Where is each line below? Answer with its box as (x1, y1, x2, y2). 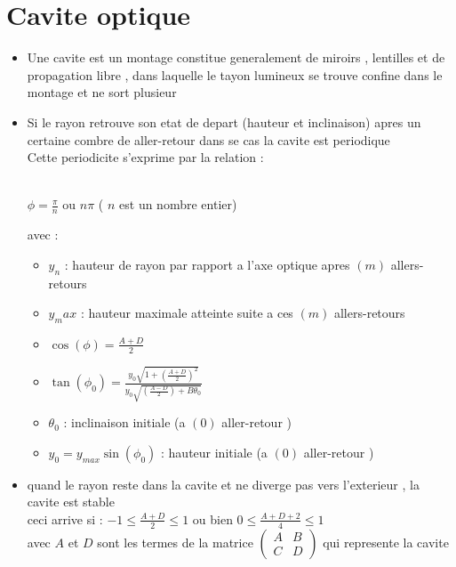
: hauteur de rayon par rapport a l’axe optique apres (64, 255, 350, 273)
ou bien (192, 509, 233, 528)
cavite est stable (27, 492, 115, 511)
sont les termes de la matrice (97, 532, 253, 551)
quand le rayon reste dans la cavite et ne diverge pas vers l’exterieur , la (27, 474, 420, 493)
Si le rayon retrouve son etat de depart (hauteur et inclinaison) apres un (27, 112, 421, 131)
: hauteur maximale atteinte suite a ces (80, 304, 293, 322)
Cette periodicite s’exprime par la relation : (27, 148, 264, 166)
